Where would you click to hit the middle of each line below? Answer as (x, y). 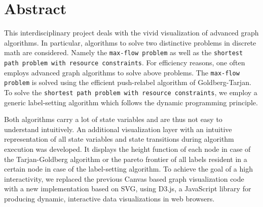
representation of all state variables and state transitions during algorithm (119, 139)
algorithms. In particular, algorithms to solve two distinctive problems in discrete (130, 42)
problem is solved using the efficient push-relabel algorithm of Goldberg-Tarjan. (128, 82)
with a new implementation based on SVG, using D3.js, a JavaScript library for (128, 189)
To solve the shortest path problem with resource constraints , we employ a (131, 92)
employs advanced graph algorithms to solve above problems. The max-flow (122, 72)
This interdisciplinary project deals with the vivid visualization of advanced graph (131, 33)
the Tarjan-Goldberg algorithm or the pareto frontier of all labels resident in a (126, 159)
